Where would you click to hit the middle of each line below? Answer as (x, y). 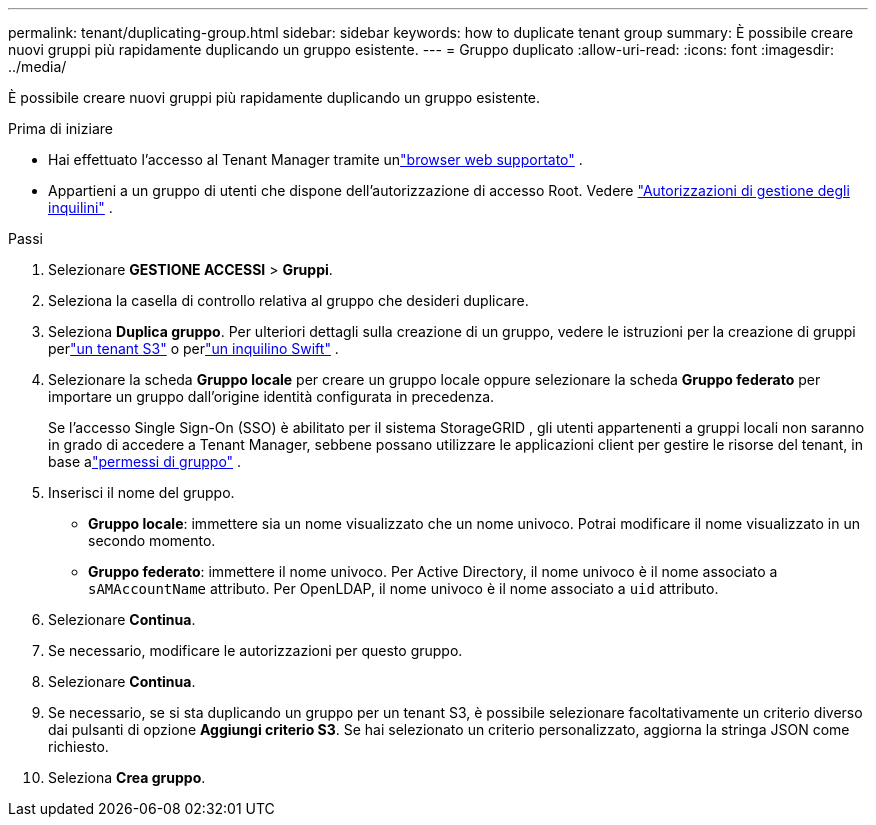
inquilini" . (80, 207)
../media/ (37, 66)
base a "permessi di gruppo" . (145, 461)
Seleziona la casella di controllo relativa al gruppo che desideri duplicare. (288, 300)
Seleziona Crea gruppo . (127, 777)
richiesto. (78, 746)
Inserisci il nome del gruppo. (141, 492)
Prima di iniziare (60, 128)
